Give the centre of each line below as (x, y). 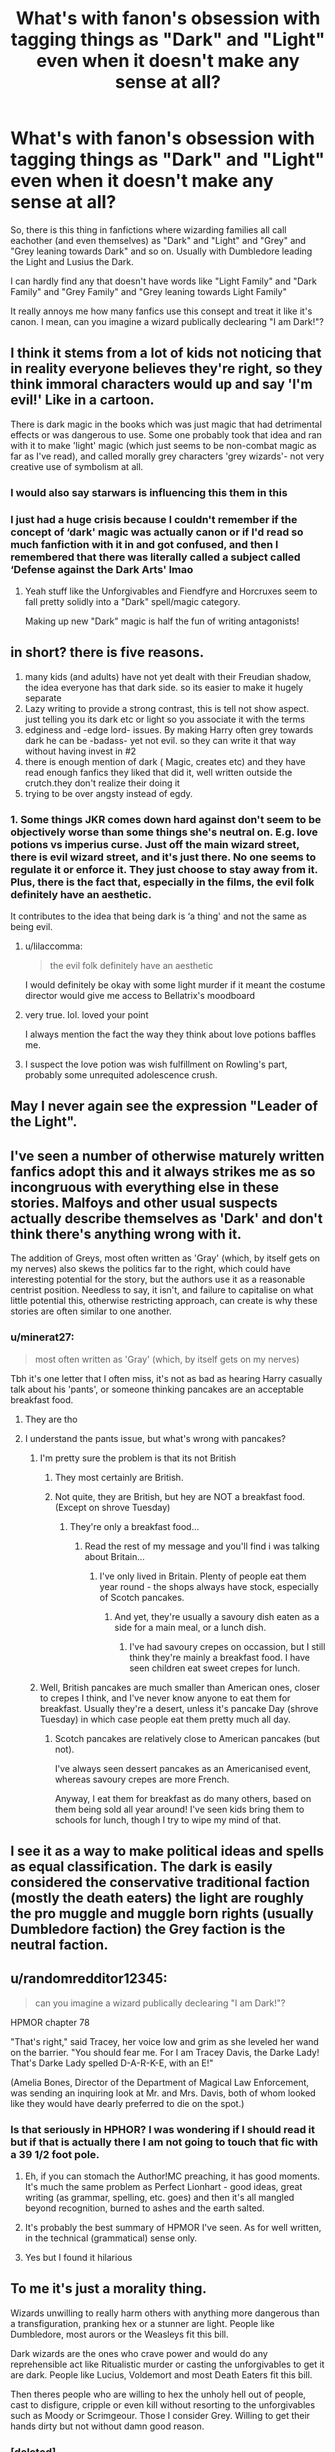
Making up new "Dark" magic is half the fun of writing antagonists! (162, 621)
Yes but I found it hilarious (78, 2258)
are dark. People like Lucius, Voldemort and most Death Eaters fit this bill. (161, 2374)
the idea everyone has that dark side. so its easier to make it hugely (164, 687)
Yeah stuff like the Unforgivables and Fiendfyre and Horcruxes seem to (171, 591)
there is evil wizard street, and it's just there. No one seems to (163, 857)
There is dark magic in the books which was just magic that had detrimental (166, 424)
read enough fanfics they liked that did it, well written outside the (158, 772)
